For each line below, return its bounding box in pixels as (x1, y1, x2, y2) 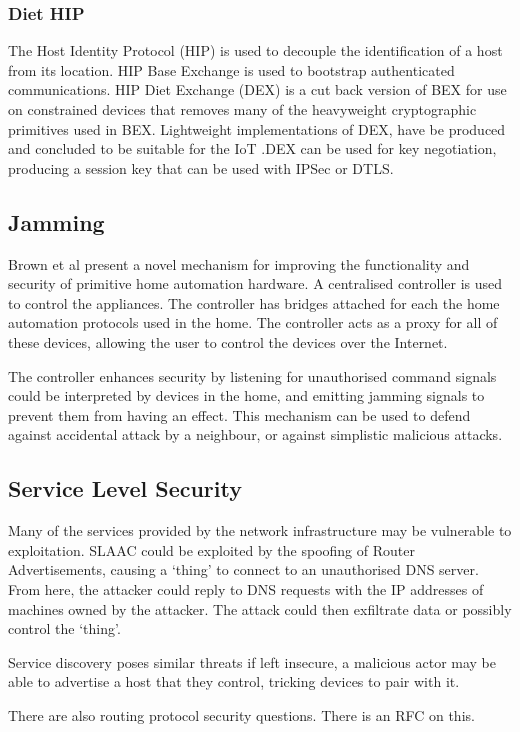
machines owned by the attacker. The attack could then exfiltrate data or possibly (8, 598, 512, 619)
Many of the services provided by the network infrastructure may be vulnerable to (8, 520, 512, 541)
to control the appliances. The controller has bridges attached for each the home (8, 292, 500, 313)
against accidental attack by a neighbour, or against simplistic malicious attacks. (8, 424, 503, 445)
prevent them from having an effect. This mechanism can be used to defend (8, 404, 471, 425)
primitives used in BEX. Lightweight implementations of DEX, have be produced (8, 118, 506, 139)
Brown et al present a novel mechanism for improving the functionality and (8, 253, 470, 274)
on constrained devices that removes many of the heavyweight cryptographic (8, 99, 477, 119)
